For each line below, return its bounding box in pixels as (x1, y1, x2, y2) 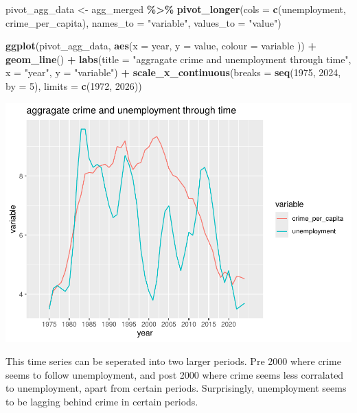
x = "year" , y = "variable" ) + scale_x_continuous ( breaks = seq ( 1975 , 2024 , (5, 65, 341, 80)
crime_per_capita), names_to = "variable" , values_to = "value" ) (5, 15, 281, 29)
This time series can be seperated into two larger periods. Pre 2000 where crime (5, 354, 341, 368)
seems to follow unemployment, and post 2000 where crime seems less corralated (5, 367, 344, 381)
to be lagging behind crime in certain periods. (5, 394, 198, 408)
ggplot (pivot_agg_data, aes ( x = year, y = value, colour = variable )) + (5, 38, 316, 53)
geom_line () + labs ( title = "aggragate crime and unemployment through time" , (5, 51, 352, 66)
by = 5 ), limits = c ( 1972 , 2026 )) (5, 78, 142, 93)
